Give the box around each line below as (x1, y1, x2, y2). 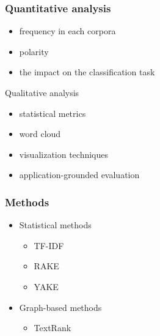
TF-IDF (34, 239, 64, 252)
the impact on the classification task (19, 65, 155, 78)
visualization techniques (19, 147, 109, 160)
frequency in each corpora (19, 24, 116, 37)
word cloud (19, 127, 61, 140)
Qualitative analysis (5, 86, 79, 99)
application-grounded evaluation (19, 168, 140, 181)
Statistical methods (19, 218, 92, 231)
